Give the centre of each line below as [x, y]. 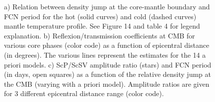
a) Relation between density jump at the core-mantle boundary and [107, 6]
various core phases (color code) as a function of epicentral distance [107, 45]
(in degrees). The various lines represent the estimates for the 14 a [105, 54]
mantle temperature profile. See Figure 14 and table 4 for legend [102, 26]
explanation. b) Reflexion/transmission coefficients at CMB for [100, 35]
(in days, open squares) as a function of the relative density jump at [107, 74]
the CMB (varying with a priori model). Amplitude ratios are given [107, 84]
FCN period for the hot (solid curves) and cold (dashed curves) [100, 16]
